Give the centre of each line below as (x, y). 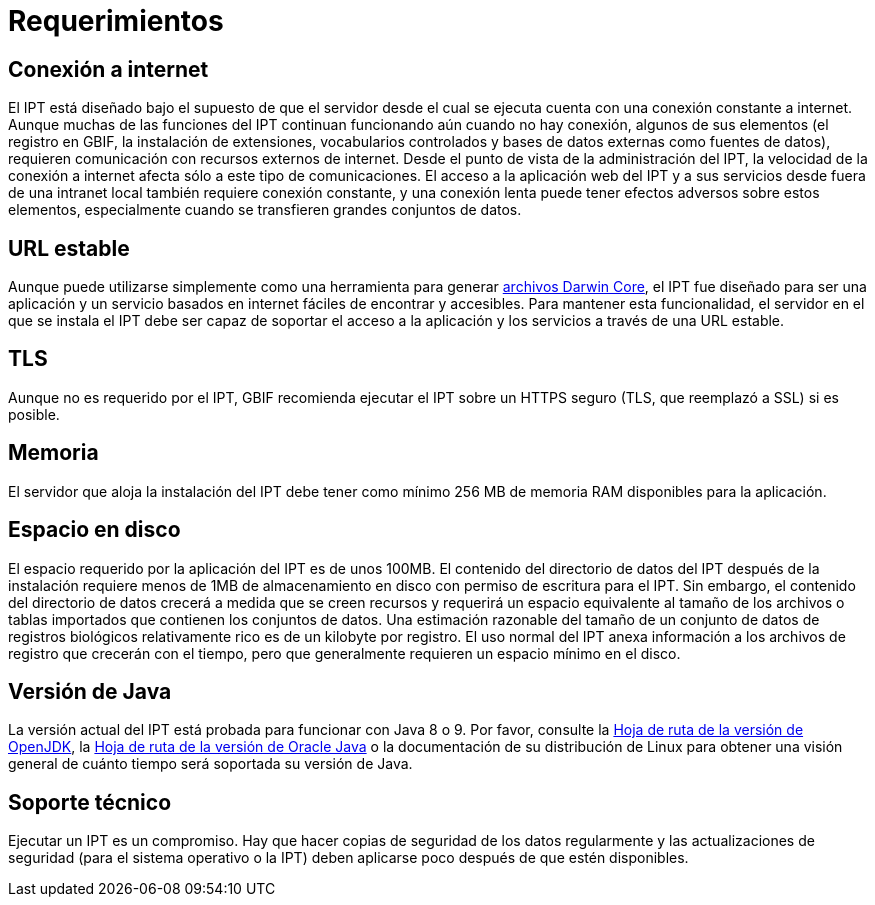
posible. (34, 414)
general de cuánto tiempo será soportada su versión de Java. (210, 764)
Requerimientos (116, 21)
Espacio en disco (94, 530)
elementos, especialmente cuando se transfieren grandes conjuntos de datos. (265, 210)
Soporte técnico (90, 802)
